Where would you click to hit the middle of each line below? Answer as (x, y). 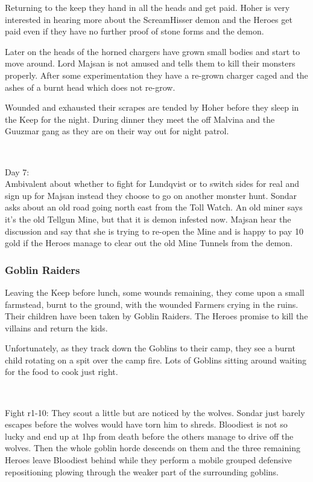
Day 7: (17, 171)
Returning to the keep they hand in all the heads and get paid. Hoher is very (147, 7)
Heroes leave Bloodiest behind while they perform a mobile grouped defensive (148, 460)
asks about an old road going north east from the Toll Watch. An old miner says (154, 207)
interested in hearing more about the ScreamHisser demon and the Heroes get (149, 19)
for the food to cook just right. (62, 372)
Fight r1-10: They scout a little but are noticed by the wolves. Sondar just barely (155, 412)
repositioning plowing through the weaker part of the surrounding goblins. (142, 471)
